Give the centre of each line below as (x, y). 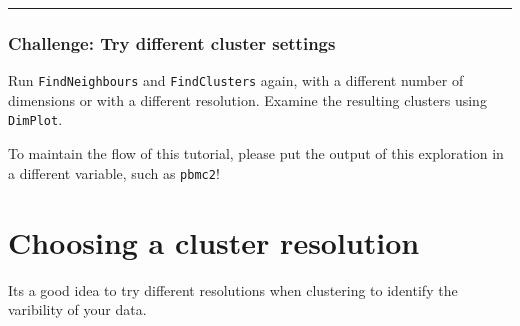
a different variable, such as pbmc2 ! (114, 172)
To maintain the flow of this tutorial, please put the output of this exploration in (256, 153)
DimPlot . (35, 119)
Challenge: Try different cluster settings (172, 42)
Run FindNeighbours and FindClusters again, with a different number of (236, 80)
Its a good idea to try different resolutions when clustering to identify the (233, 289)
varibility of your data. (77, 309)
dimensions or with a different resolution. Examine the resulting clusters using (247, 99)
